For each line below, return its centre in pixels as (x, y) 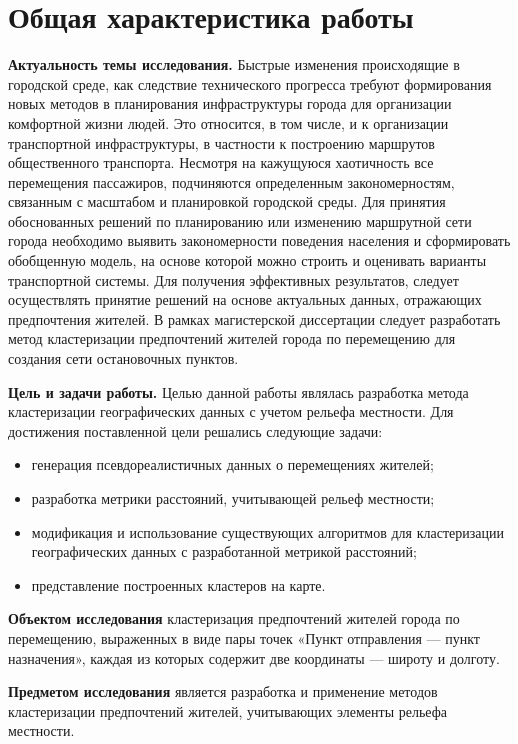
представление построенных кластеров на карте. (178, 584)
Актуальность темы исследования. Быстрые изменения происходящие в (234, 64)
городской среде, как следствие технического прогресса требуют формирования (250, 83)
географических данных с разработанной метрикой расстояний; (224, 551)
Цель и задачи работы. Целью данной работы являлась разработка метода (238, 391)
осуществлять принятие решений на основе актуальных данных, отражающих (245, 299)
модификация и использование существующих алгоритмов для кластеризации (267, 531)
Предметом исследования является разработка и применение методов (223, 691)
